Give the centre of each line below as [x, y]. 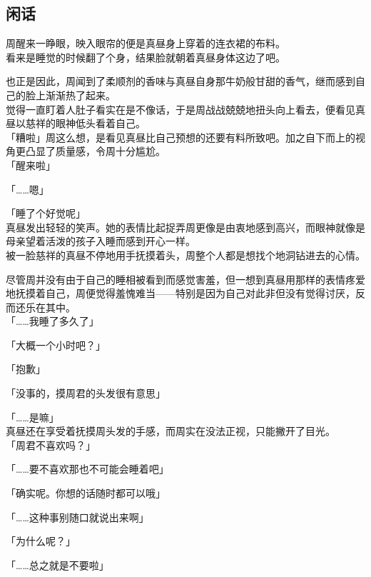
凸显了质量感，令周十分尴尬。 [95, 151]
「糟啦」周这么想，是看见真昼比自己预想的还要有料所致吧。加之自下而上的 [181, 137]
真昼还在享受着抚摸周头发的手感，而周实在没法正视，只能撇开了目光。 [171, 431]
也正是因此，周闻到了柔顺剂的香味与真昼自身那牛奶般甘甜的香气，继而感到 [181, 81]
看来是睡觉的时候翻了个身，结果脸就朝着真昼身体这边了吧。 [146, 57]
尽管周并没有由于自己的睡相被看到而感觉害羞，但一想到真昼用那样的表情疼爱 [185, 279]
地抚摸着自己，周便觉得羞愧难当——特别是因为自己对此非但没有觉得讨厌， [181, 293]
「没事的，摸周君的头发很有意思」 [86, 393]
